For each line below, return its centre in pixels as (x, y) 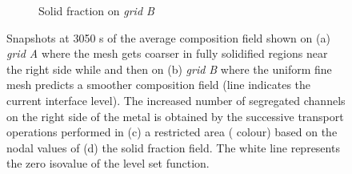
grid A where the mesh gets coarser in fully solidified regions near (167, 53)
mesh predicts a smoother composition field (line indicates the (159, 85)
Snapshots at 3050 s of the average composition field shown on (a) (168, 37)
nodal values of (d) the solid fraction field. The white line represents (173, 147)
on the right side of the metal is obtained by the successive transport (175, 116)
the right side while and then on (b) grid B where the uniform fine (169, 69)
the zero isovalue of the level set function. (108, 163)
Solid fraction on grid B (96, 10)
